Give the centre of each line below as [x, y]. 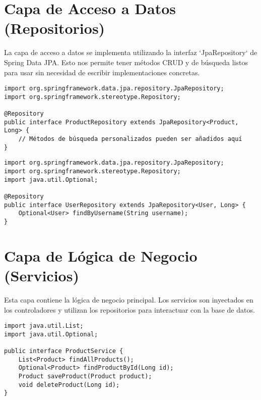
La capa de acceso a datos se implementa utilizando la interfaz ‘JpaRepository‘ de [131, 52]
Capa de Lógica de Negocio [101, 255]
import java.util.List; [44, 326]
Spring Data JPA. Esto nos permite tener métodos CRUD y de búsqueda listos [126, 62]
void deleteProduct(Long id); [69, 385]
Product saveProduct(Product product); [85, 377]
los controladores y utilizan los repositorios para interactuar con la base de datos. [129, 309]
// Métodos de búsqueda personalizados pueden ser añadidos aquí [130, 139]
